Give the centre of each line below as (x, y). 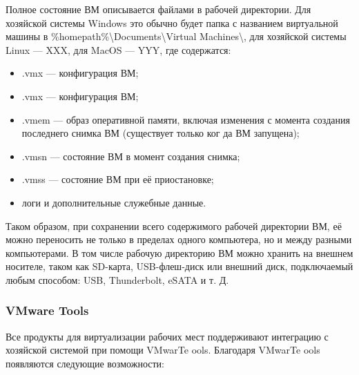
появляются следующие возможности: (85, 363)
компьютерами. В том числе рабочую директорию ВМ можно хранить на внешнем (179, 252)
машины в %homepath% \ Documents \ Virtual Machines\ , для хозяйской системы (176, 36)
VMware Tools (47, 310)
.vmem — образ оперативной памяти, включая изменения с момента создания (186, 119)
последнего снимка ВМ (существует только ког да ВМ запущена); (161, 133)
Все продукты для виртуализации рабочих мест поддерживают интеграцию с (167, 336)
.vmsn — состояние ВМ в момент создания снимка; (131, 156)
